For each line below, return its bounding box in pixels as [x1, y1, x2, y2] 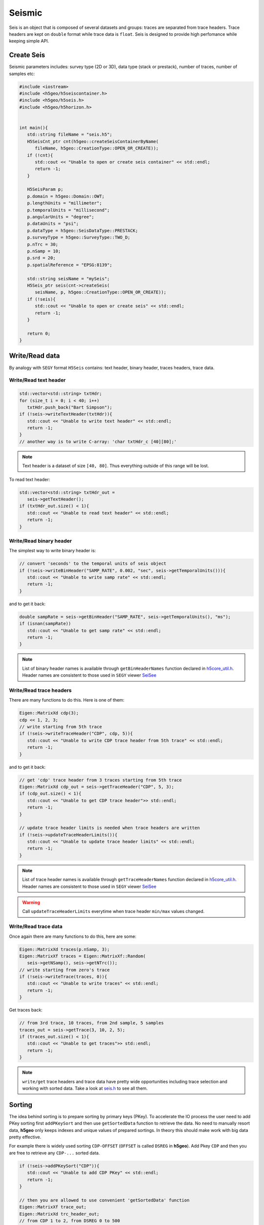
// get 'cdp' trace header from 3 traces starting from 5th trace [19, 777, 182, 783]
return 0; [27, 331, 51, 336]
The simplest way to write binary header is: [9, 548, 96, 554]
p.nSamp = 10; [27, 248, 61, 254]
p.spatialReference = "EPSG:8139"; [27, 262, 112, 268]
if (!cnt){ [27, 152, 53, 158]
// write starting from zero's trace [19, 967, 110, 973]
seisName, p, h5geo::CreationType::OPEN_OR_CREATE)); [35, 290, 167, 295]
